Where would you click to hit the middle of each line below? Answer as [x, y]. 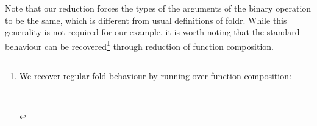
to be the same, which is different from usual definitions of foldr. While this [146, 20]
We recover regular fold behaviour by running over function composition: [155, 76]
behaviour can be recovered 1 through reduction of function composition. [139, 45]
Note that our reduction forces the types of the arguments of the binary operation [158, 8]
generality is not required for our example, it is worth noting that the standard [152, 32]
